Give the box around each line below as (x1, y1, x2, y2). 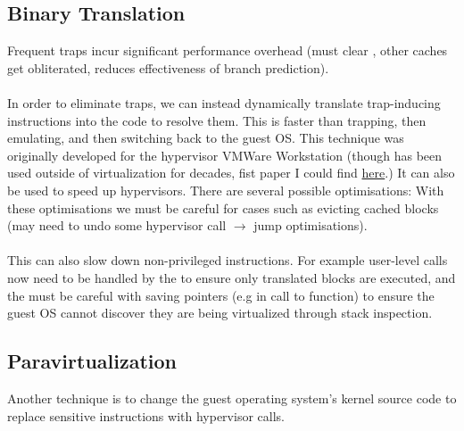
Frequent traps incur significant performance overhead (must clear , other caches (7, 41, 448, 60)
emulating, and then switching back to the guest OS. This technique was (7, 128, 404, 147)
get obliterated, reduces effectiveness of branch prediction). (7, 58, 329, 77)
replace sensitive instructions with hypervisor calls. (7, 406, 285, 425)
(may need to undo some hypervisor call (7, 216, 227, 235)
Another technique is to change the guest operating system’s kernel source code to (7, 388, 457, 407)
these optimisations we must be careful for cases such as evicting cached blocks (7, 198, 439, 217)
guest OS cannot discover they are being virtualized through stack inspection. (7, 303, 433, 322)
